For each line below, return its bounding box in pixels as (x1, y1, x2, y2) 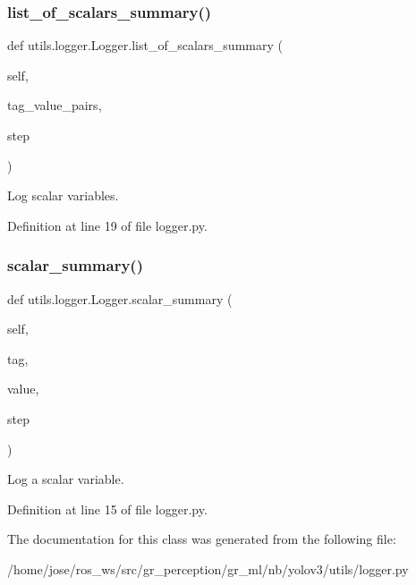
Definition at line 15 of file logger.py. (7, 499, 208, 518)
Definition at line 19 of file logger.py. (7, 216, 208, 234)
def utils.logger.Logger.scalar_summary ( (7, 289, 233, 308)
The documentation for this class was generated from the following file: (7, 530, 396, 548)
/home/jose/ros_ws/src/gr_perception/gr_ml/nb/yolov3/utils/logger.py (7, 559, 409, 578)
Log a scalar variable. (7, 470, 124, 488)
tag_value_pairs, (7, 96, 102, 114)
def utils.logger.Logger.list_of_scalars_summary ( (7, 36, 283, 55)
